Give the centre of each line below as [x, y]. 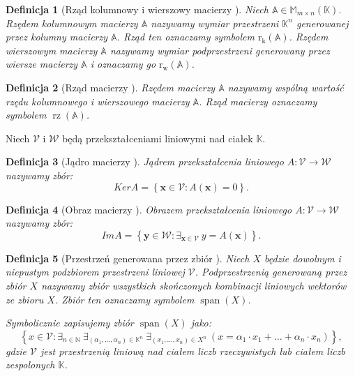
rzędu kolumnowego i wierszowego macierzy [98, 101]
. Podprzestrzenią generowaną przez [271, 272]
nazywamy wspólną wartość [286, 87]
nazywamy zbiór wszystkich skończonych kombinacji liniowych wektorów [194, 285]
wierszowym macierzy [52, 50]
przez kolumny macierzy [57, 37]
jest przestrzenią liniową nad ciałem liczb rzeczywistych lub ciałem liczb [193, 351]
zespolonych [30, 364]
